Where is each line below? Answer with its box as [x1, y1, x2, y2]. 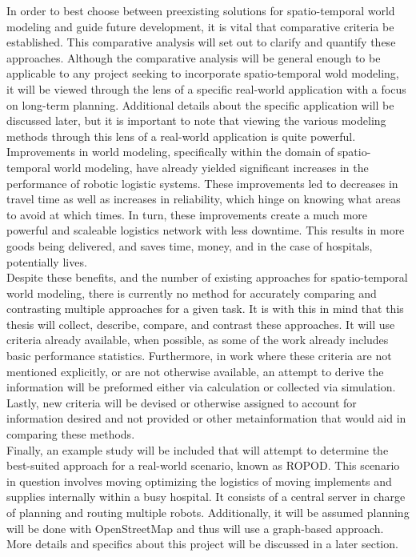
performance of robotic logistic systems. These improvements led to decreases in [6, 174, 398, 191]
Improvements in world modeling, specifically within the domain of [6, 143, 334, 160]
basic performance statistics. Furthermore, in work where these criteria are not [6, 347, 392, 364]
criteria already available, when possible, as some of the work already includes [6, 331, 389, 348]
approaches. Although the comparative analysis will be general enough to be [6, 49, 381, 66]
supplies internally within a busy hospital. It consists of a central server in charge [6, 488, 406, 505]
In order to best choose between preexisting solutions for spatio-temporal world [6, 2, 395, 18]
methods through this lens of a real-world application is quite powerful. [6, 127, 356, 144]
